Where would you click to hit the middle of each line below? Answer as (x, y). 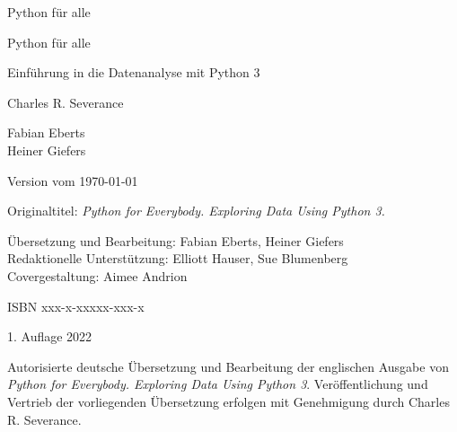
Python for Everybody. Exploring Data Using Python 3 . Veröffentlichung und (218, 384)
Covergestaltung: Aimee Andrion (97, 275)
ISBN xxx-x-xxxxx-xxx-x (76, 306)
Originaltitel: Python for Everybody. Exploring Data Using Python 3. (196, 211)
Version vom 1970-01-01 (73, 180)
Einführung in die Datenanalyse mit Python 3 (134, 72)
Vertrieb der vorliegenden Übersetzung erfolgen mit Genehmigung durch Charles (228, 401)
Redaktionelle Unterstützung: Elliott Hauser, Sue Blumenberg (178, 258)
